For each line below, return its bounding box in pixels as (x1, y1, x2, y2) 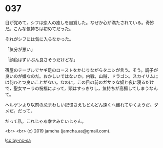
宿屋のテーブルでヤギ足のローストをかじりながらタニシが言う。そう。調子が (5, 67, 158, 73)
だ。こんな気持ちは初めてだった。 (5, 25, 74, 32)
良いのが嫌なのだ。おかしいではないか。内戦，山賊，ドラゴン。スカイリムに (5, 73, 159, 79)
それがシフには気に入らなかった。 (5, 36, 74, 42)
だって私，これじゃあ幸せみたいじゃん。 (5, 118, 86, 124)
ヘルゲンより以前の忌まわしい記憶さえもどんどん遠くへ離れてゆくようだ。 (5, 102, 155, 108)
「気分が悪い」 (5, 46, 35, 52)
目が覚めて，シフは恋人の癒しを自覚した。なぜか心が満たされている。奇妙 (5, 19, 155, 25)
